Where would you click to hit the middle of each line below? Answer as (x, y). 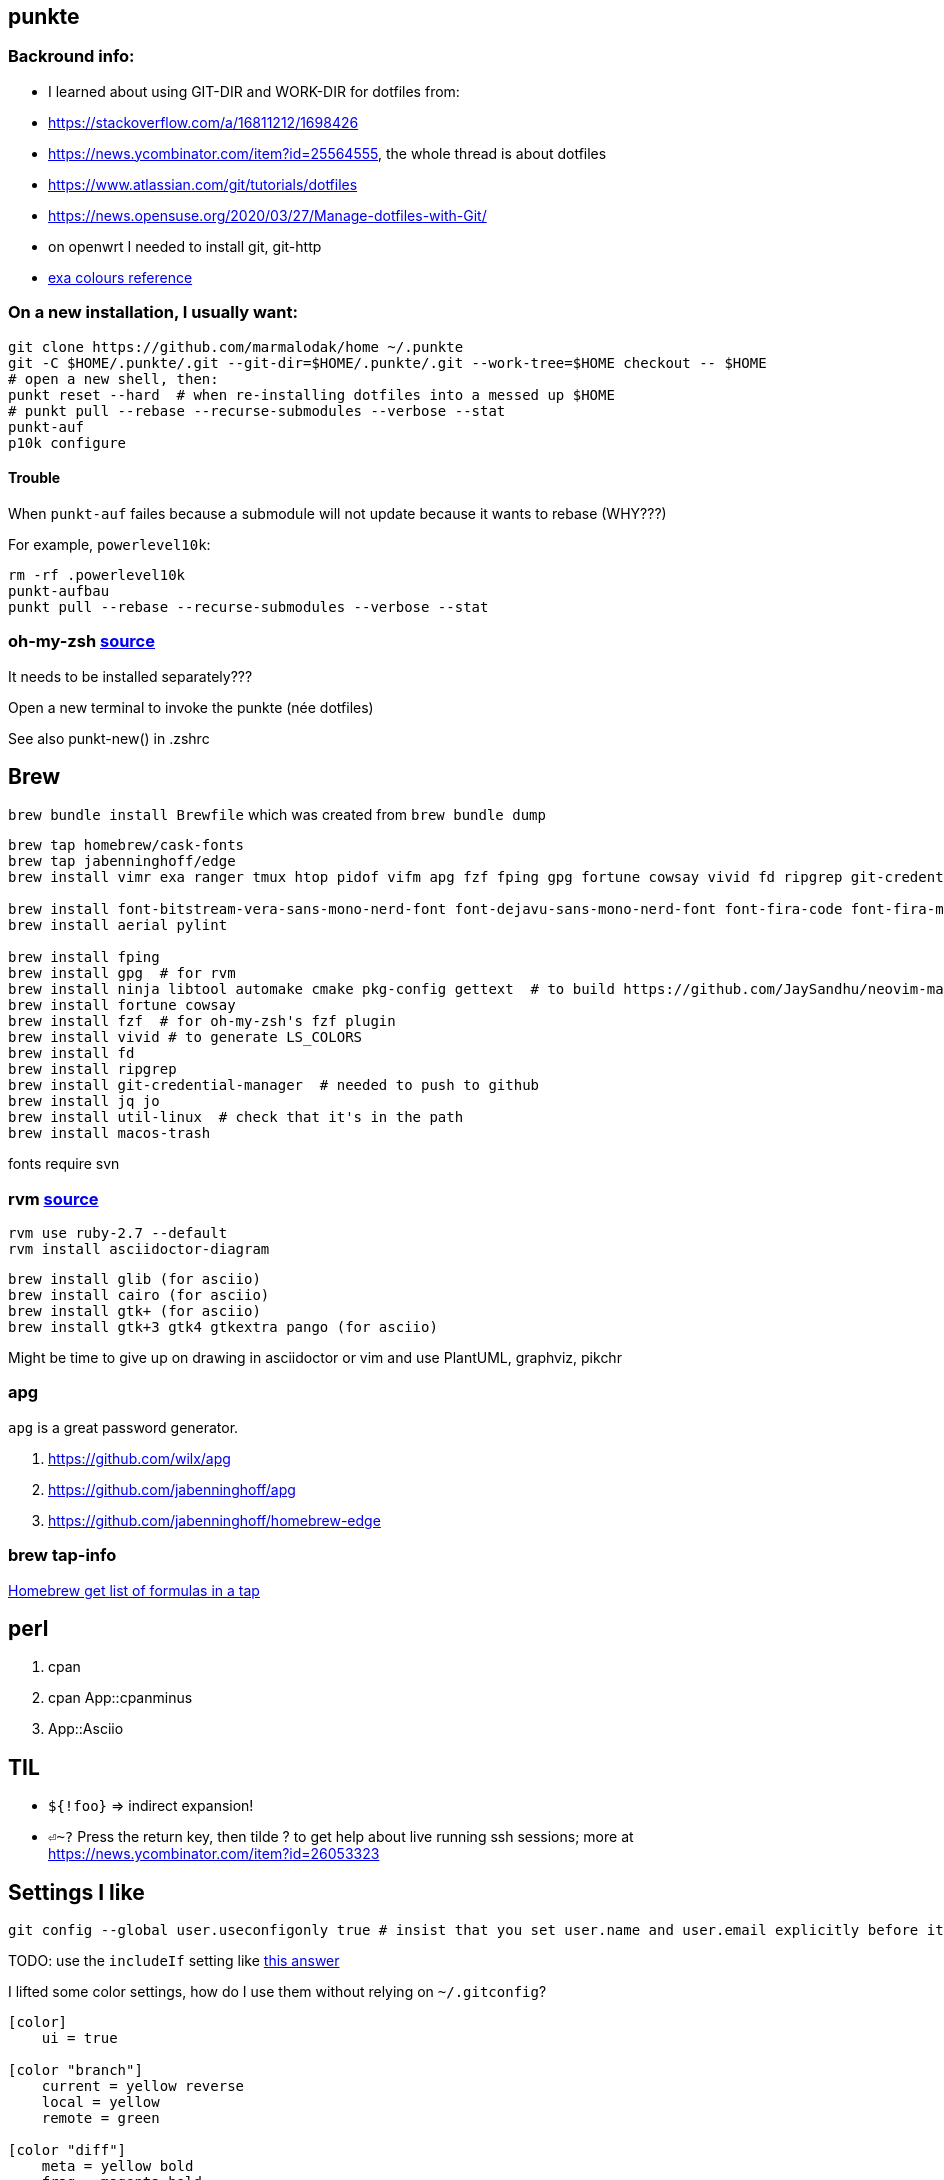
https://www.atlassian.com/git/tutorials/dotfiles (203, 184)
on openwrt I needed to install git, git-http (185, 246)
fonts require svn (64, 1164)
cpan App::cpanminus (120, 1698)
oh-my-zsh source (81, 641)
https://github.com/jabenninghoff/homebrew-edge (214, 1520)
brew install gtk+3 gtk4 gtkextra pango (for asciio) (223, 1327)
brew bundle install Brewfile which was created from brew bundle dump (277, 815)
